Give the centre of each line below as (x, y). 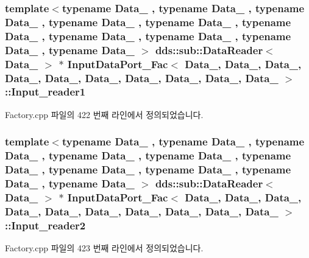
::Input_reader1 (45, 92)
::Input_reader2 (45, 225)
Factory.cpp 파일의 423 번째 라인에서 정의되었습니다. (104, 248)
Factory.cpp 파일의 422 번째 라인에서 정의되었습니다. (104, 114)
